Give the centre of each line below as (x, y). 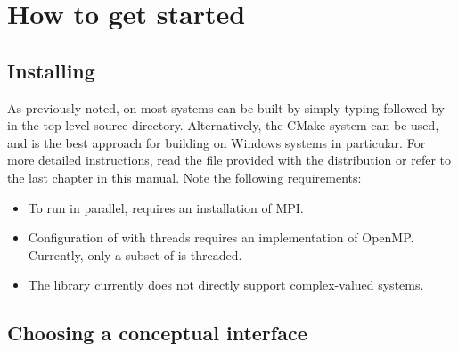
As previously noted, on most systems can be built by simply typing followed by (226, 107)
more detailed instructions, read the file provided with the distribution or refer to (229, 160)
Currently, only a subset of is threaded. (135, 254)
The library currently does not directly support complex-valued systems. (226, 285)
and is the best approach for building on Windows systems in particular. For (217, 142)
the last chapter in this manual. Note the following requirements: (184, 177)
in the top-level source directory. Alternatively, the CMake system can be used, (223, 125)
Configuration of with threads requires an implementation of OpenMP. (221, 237)
